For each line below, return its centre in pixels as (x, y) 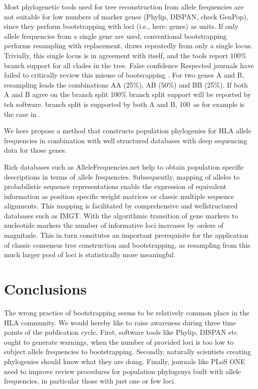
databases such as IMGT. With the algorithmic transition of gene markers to (121, 215)
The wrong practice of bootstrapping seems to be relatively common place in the (127, 312)
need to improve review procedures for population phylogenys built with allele (123, 371)
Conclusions (45, 289)
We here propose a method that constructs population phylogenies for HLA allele (128, 131)
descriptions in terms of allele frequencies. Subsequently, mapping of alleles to (122, 176)
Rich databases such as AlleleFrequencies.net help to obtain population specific (124, 166)
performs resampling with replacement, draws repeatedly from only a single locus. (129, 46)
